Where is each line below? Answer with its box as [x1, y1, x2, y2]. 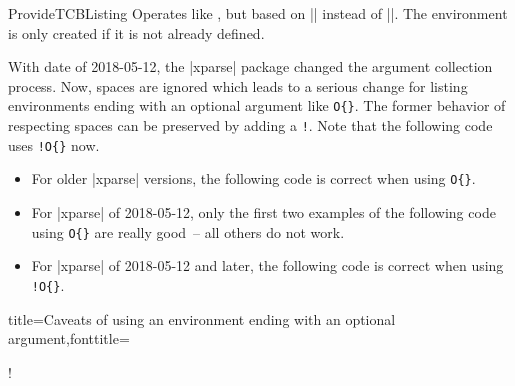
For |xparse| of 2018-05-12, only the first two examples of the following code [31, 202, 496, 222]
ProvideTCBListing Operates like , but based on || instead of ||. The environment [8, 3, 508, 23]
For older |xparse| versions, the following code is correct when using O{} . [31, 168, 476, 189]
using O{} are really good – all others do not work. [31, 221, 345, 242]
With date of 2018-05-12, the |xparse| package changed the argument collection [8, 56, 493, 77]
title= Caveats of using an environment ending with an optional [8, 308, 396, 329]
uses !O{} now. [8, 134, 100, 155]
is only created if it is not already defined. [8, 22, 265, 43]
